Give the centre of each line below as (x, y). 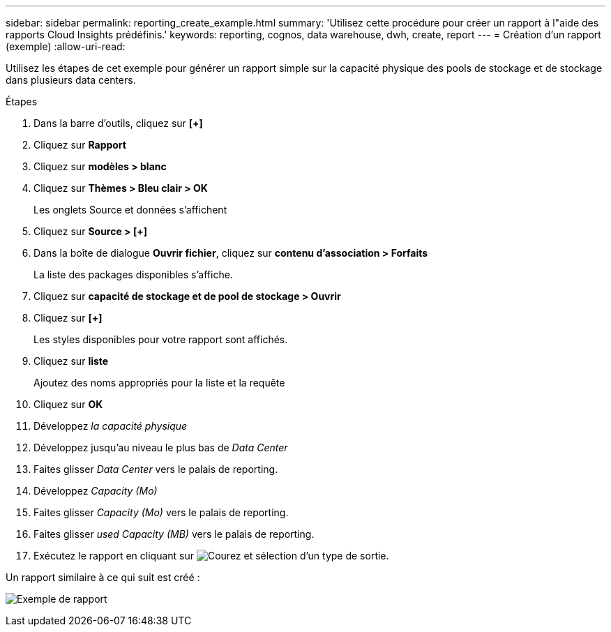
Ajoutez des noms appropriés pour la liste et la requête (159, 383)
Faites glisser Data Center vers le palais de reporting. (156, 469)
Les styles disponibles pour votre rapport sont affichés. (161, 339)
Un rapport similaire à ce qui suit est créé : (103, 577)
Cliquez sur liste (71, 361)
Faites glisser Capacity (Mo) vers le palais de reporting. (161, 512)
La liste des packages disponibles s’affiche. (133, 274)
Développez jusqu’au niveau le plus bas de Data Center (161, 447)
